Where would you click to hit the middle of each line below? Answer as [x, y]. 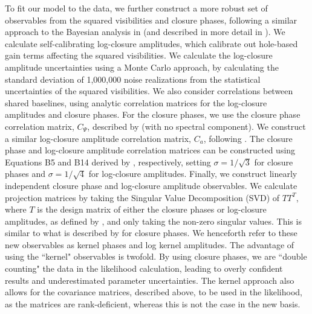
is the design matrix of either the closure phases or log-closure [152, 209]
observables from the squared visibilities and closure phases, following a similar [151, 20]
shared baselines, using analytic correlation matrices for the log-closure [136, 102]
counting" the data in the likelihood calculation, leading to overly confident [144, 268]
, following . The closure [248, 138]
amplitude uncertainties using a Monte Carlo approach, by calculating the [142, 67]
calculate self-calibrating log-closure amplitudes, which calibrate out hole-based [151, 43]
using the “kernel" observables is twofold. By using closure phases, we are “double [156, 256]
